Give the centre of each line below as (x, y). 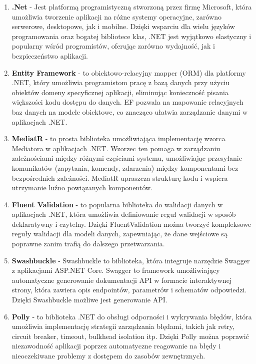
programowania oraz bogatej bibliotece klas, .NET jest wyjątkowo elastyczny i (131, 36)
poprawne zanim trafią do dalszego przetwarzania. (88, 244)
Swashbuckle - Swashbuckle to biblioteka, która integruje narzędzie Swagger (131, 260)
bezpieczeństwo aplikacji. (50, 55)
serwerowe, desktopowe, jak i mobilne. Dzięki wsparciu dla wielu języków (123, 26)
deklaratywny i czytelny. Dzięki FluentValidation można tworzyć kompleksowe (131, 224)
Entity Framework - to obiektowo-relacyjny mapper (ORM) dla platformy (129, 72)
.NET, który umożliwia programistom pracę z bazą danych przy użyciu (121, 82)
